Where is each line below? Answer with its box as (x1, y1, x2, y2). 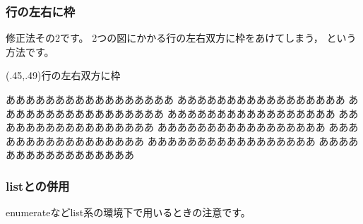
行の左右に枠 (6, 2, 76, 20)
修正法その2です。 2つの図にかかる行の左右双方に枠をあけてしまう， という (6, 30, 357, 45)
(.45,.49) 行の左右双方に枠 (6, 68, 121, 83)
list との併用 (6, 177, 70, 194)
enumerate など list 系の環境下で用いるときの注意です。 (6, 205, 251, 220)
